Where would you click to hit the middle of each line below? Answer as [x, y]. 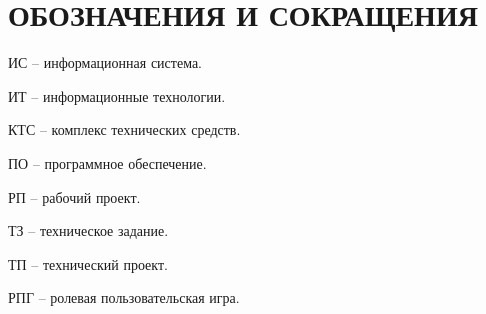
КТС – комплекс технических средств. [124, 129]
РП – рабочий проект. [74, 196]
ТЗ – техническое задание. [88, 230]
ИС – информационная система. [105, 62]
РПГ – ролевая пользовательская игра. [124, 297]
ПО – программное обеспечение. [107, 162]
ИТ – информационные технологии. [117, 95]
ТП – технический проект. [88, 263]
